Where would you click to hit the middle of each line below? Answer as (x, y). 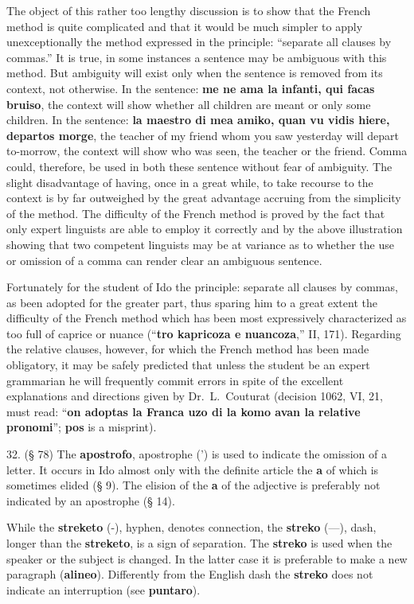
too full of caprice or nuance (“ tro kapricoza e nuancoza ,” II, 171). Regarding (204, 333)
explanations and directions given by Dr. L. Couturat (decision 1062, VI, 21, (195, 396)
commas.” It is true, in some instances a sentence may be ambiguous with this (197, 57)
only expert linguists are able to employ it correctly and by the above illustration (205, 229)
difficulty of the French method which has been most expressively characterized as (207, 318)
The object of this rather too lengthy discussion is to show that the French (189, 10)
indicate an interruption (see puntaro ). (103, 589)
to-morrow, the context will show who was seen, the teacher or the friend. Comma (207, 151)
